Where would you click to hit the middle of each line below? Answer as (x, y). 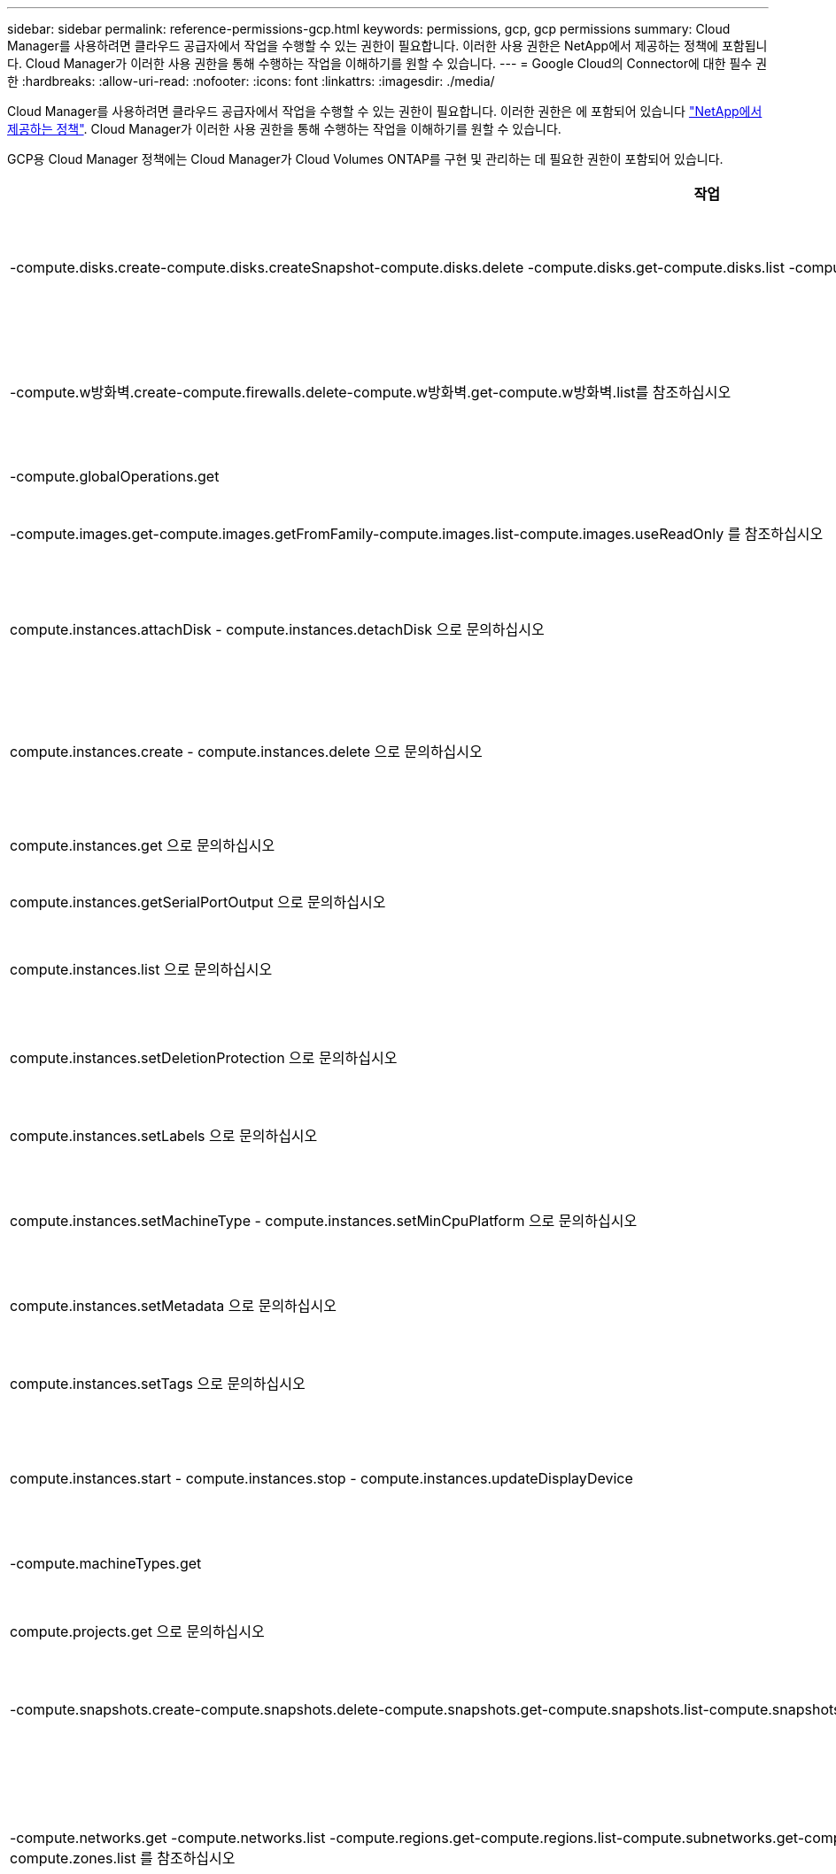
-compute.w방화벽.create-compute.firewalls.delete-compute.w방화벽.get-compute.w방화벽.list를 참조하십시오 (371, 392)
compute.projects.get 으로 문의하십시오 (137, 1631)
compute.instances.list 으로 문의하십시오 (141, 969)
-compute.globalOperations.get (115, 476)
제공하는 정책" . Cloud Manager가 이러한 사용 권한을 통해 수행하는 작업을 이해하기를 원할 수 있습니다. (284, 129)
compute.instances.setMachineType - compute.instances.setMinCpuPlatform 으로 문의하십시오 (324, 1221)
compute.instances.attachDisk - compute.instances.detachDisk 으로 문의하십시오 (277, 629)
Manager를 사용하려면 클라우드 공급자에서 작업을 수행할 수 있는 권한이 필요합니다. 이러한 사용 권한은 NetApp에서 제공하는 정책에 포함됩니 (387, 46)
